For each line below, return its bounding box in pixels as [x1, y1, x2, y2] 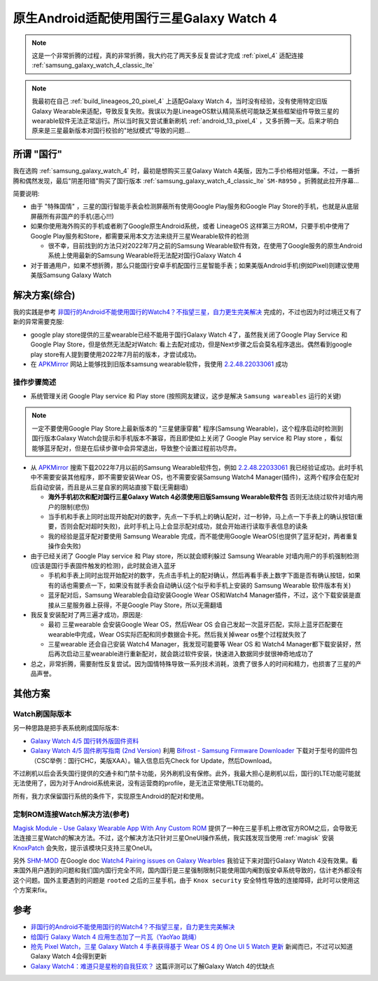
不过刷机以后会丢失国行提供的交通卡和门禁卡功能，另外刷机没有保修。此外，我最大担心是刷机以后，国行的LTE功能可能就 [13, 769, 361, 778]
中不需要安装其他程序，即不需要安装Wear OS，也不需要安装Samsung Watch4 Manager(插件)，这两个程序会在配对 [30, 473, 360, 482]
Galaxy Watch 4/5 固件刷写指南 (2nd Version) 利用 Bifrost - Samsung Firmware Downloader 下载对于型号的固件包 [30, 747, 358, 755]
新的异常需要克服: [13, 318, 64, 326]
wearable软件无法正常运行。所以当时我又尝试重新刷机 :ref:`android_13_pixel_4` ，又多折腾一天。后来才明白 [31, 116, 339, 125]
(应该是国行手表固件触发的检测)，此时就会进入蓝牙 [30, 561, 176, 569]
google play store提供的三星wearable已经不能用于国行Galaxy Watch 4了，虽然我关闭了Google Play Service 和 [30, 330, 348, 339]
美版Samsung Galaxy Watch [30, 271, 112, 280]
